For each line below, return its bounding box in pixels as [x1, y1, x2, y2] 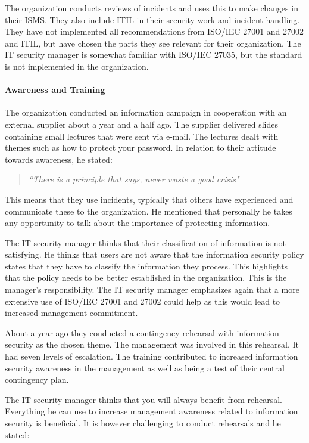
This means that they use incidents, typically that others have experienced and [5, 193, 294, 205]
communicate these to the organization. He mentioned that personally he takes [5, 205, 292, 217]
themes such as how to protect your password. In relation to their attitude [5, 141, 276, 154]
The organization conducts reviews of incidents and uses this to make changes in [5, 2, 298, 14]
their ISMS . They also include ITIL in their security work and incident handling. [5, 13, 300, 26]
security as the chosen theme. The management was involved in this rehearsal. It [5, 338, 299, 351]
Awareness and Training [5, 83, 105, 96]
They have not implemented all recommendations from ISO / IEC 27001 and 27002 [5, 25, 304, 38]
